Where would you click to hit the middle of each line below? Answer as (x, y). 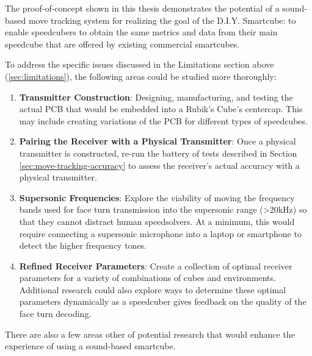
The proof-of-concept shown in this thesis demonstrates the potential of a (142, 8)
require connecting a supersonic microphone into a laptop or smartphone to (160, 233)
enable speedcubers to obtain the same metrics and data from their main (141, 32)
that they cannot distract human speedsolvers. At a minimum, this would (157, 221)
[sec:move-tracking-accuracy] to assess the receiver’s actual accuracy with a (159, 165)
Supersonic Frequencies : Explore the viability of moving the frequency (157, 197)
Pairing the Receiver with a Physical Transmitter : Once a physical (158, 141)
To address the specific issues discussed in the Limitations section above (140, 64)
